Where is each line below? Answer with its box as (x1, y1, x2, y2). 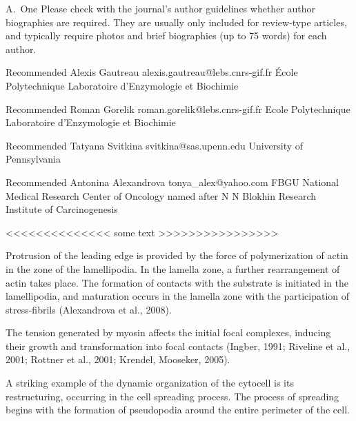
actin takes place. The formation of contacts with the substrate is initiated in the (6, 275, 349, 289)
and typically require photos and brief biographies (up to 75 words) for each (6, 28, 327, 43)
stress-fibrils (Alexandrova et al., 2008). (6, 302, 172, 316)
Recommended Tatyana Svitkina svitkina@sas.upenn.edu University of (6, 138, 304, 152)
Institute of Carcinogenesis (6, 202, 118, 216)
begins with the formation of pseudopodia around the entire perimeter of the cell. (6, 402, 350, 417)
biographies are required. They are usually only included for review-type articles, (6, 14, 347, 29)
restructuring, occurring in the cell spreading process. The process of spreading (6, 389, 339, 403)
